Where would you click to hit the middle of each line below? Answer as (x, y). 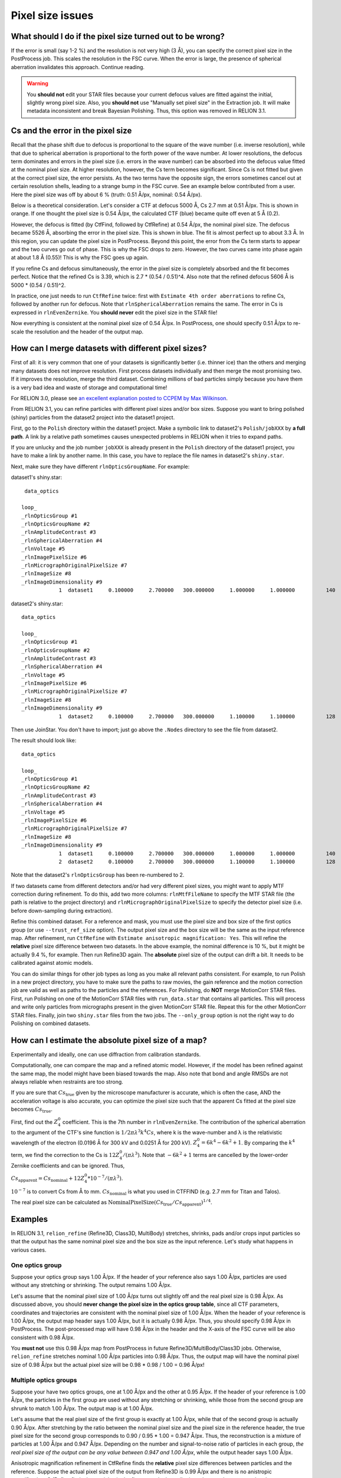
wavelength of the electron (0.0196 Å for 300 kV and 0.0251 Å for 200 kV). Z (104, 1142)
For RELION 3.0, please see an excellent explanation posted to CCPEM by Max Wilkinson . (119, 398)
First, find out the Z (35, 1122)
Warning (37, 83)
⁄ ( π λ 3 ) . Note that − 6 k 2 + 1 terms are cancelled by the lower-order (206, 1154)
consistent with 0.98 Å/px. (43, 1337)
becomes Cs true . (32, 1110)
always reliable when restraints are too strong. (67, 1082)
